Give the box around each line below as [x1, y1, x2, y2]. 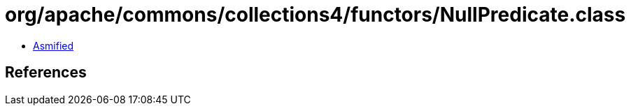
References [5, 64, 87, 82]
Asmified [33, 39, 74, 52]
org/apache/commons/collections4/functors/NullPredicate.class [5, 3, 626, 27]
